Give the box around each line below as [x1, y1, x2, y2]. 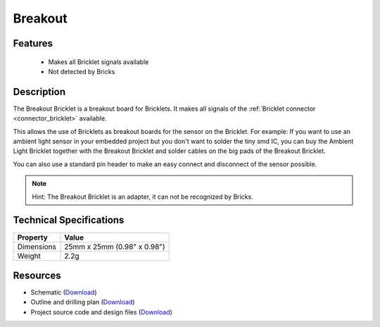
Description [13, 85, 66, 98]
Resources [13, 269, 61, 281]
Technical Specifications [13, 214, 125, 226]
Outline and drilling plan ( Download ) [30, 298, 135, 307]
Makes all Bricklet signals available [48, 57, 149, 66]
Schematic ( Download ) [30, 288, 98, 297]
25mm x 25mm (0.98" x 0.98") [64, 242, 165, 252]
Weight [17, 251, 42, 261]
